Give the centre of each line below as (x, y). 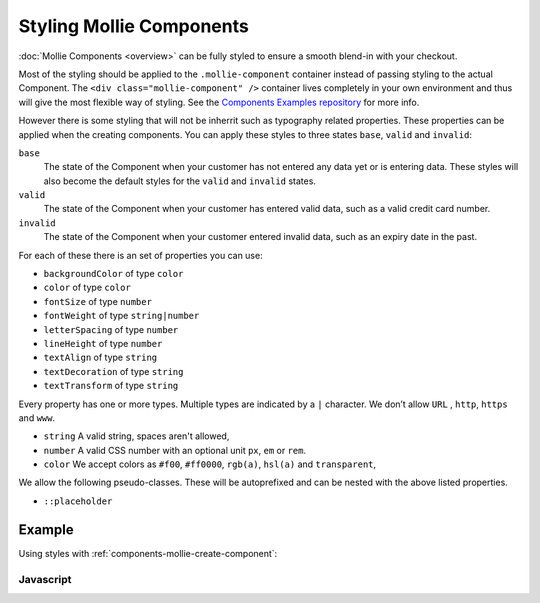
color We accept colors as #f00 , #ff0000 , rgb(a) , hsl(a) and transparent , (210, 464)
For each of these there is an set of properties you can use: (141, 255)
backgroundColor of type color (113, 274)
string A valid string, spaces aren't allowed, (136, 436)
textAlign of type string (100, 357)
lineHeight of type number (103, 343)
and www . (36, 417)
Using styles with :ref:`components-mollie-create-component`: (148, 553)
